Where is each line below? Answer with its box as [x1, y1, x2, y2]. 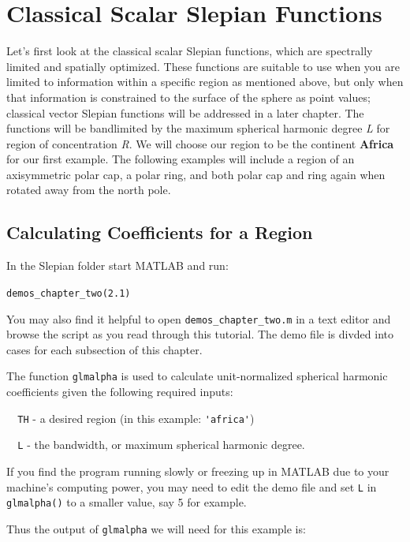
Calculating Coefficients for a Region [6, 220, 313, 245]
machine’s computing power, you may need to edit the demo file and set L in [6, 478, 377, 495]
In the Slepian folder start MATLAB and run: [6, 257, 229, 274]
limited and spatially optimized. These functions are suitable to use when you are [6, 58, 401, 74]
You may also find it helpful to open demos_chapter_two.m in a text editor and [6, 310, 391, 327]
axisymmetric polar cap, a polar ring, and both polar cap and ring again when [6, 166, 386, 182]
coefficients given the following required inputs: [6, 383, 233, 400]
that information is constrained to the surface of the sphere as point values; [6, 88, 371, 105]
